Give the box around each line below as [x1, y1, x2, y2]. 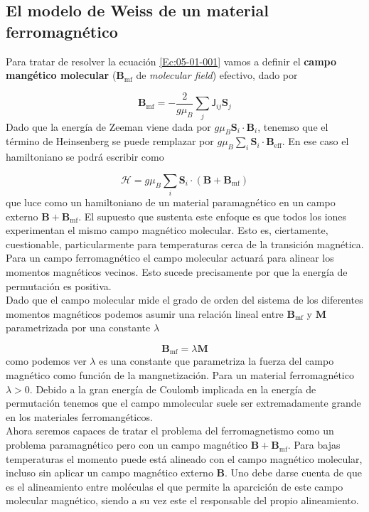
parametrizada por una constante [6, 320, 151, 335]
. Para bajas [287, 437, 341, 452]
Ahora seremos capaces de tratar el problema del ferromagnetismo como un [6, 423, 334, 438]
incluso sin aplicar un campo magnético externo [6, 465, 213, 480]
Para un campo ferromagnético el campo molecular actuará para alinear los [6, 250, 334, 265]
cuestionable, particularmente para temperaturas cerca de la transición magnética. [6, 236, 364, 251]
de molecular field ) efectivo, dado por [136, 68, 298, 82]
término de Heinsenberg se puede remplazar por [6, 134, 214, 149]
